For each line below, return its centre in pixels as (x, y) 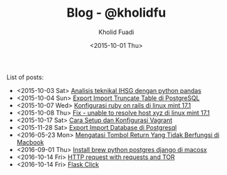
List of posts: (25, 77)
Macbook (30, 142)
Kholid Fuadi (116, 32)
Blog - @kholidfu (116, 13)
